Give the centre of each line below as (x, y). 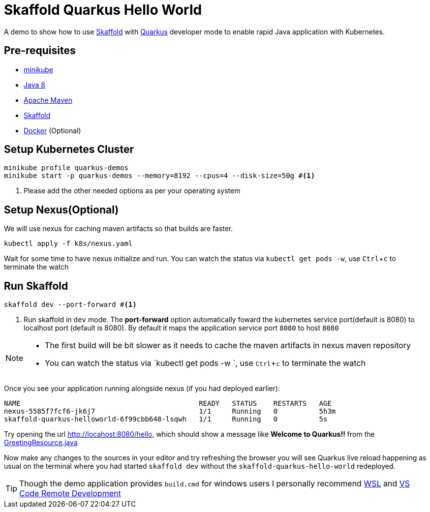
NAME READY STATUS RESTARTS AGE (168, 404)
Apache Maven (48, 100)
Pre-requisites (40, 51)
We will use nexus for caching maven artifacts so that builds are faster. (119, 229)
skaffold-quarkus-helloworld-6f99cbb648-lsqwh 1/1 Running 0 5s (166, 419)
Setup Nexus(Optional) (61, 210)
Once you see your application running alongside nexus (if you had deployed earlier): (142, 389)
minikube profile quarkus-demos (66, 168)
